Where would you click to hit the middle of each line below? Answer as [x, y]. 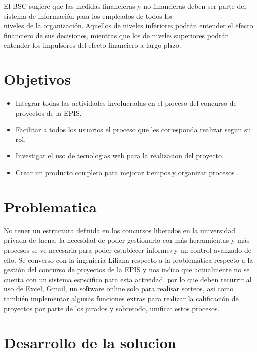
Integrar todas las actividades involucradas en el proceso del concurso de [126, 103]
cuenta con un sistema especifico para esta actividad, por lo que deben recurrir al [128, 279]
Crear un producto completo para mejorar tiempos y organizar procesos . [127, 173]
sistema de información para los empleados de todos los [88, 16]
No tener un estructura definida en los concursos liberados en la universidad [120, 230]
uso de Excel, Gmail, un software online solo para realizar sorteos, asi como [119, 289]
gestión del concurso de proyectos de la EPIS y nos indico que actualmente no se [127, 269]
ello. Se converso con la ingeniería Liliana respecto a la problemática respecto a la [128, 259]
